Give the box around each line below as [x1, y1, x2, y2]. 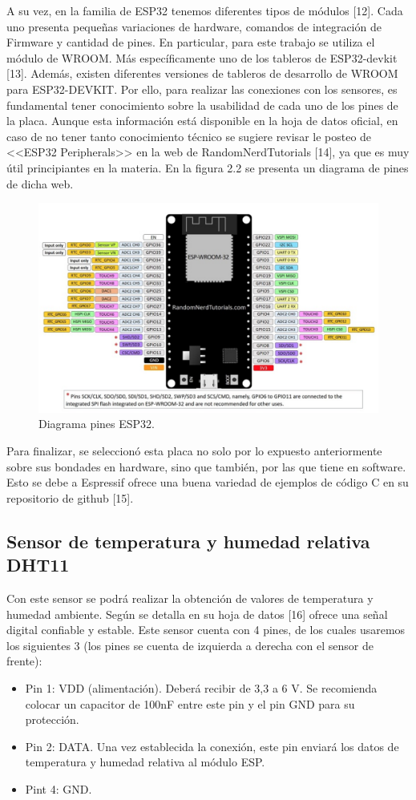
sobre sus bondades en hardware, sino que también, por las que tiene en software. [6, 458, 406, 475]
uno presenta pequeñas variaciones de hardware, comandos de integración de [6, 18, 382, 34]
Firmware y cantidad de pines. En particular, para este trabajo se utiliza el [6, 34, 375, 51]
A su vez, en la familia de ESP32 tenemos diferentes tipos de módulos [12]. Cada [6, 2, 403, 18]
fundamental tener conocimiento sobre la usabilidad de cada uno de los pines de [6, 96, 398, 113]
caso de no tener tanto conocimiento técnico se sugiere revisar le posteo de [6, 127, 372, 144]
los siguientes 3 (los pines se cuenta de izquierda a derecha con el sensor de [6, 636, 374, 653]
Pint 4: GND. [25, 780, 92, 797]
